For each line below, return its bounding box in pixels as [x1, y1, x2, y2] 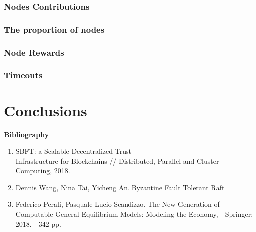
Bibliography [4, 129, 49, 139]
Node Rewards [4, 46, 64, 58]
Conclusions [4, 100, 87, 120]
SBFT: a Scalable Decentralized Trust [15, 146, 131, 156]
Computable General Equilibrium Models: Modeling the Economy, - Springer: [15, 209, 253, 219]
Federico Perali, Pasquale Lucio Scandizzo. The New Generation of [15, 199, 220, 209]
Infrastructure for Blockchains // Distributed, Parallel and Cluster [15, 155, 219, 166]
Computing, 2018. [15, 165, 70, 176]
